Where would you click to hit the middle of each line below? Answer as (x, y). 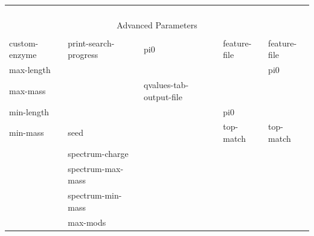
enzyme (23, 55)
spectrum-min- (95, 195)
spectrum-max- (96, 168)
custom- (24, 43)
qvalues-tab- (166, 85)
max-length (30, 70)
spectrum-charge (98, 153)
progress (83, 55)
